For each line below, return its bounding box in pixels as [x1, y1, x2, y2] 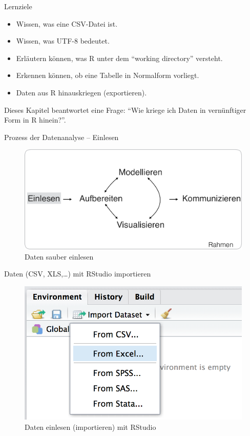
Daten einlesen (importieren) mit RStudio [25, 422, 156, 432]
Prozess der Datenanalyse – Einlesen [4, 131, 119, 142]
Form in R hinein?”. [4, 114, 66, 125]
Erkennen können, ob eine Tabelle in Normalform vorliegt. [16, 70, 199, 81]
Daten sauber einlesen [25, 251, 94, 262]
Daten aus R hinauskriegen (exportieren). [16, 87, 147, 97]
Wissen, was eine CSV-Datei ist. [16, 18, 118, 29]
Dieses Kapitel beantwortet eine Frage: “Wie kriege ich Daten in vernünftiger [4, 104, 246, 115]
